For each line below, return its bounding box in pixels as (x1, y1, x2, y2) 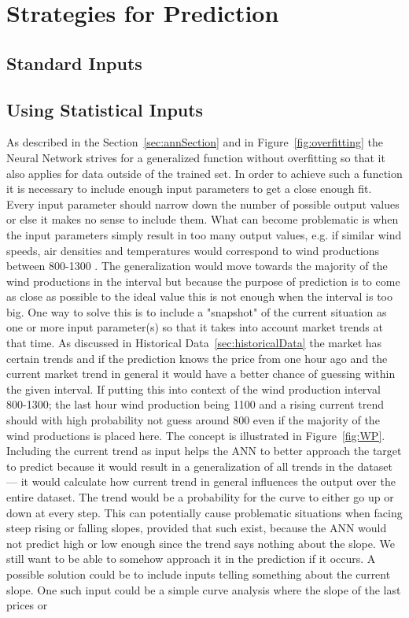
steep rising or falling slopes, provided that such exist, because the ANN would (6, 520, 387, 536)
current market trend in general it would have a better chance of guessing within (6, 365, 396, 382)
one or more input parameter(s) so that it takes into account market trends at (6, 319, 383, 335)
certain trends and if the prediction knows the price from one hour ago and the (6, 350, 388, 366)
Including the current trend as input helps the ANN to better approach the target (6, 442, 402, 459)
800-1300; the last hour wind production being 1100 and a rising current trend (6, 396, 384, 413)
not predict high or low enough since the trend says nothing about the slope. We (6, 535, 395, 551)
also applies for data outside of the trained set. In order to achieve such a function (6, 165, 403, 181)
